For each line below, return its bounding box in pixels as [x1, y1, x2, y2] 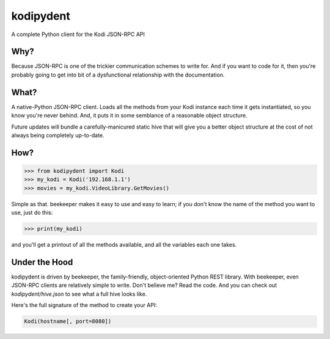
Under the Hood [11, 257, 73, 267]
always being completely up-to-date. [11, 132, 105, 139]
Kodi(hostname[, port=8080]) [24, 318, 112, 325]
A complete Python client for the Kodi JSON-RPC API [11, 31, 145, 38]
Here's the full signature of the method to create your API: [11, 302, 157, 309]
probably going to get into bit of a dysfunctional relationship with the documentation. [11, 71, 225, 78]
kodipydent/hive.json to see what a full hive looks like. [11, 290, 147, 297]
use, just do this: [11, 209, 53, 217]
